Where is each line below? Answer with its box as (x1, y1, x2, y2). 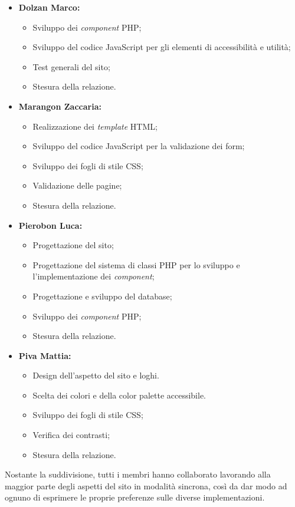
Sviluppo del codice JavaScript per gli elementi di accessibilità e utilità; (32, 41, 291, 53)
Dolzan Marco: (18, 1, 80, 13)
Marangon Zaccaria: (18, 100, 101, 112)
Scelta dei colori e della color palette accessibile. (32, 389, 206, 401)
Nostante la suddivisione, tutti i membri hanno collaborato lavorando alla (5, 468, 271, 480)
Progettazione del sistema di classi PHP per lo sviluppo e (32, 258, 240, 271)
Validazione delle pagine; (32, 179, 122, 192)
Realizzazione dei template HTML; (32, 120, 158, 132)
